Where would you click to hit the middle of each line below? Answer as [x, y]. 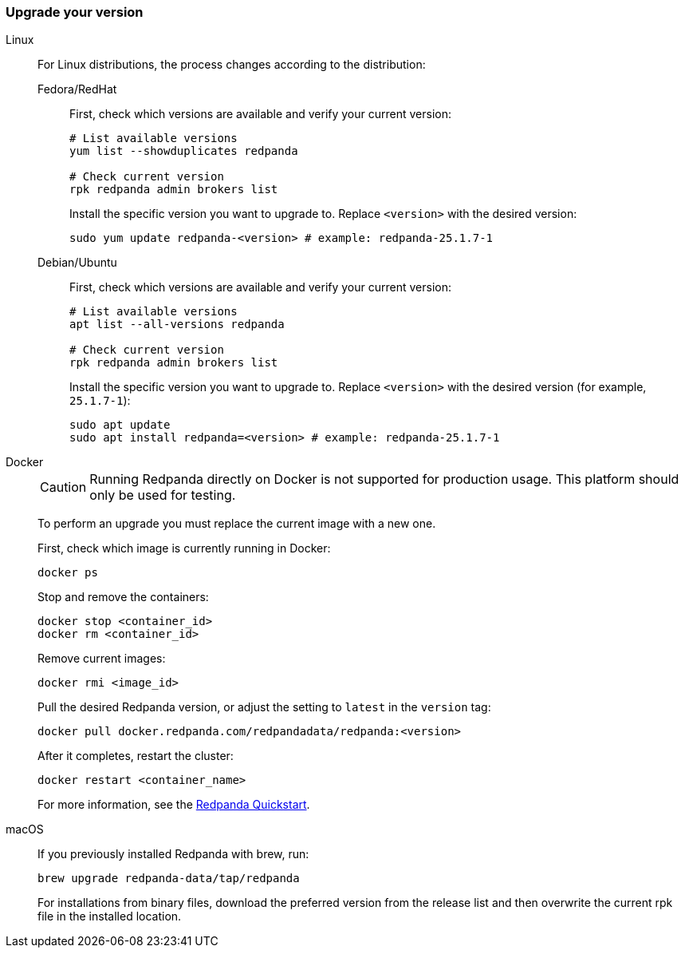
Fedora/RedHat [77, 89]
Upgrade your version [75, 12]
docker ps [68, 573]
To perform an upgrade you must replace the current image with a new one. [237, 524]
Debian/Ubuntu [77, 263]
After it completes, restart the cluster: [136, 756]
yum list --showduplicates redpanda [184, 151]
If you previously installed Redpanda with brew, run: [173, 854]
